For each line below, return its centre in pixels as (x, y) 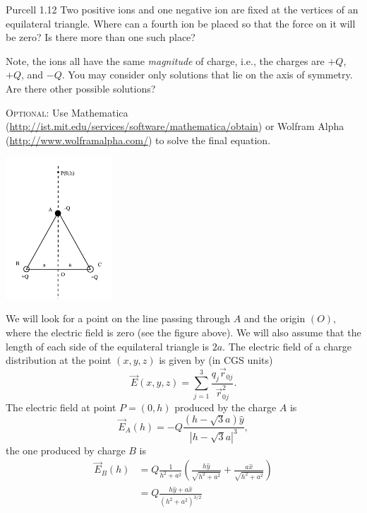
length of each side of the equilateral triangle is (108, 346)
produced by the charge (225, 407)
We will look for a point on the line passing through (118, 318)
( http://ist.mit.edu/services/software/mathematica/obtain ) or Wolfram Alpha (175, 126)
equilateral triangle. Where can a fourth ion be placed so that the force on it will (181, 23)
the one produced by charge (66, 450)
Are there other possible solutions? (81, 88)
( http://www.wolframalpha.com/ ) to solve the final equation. (138, 140)
